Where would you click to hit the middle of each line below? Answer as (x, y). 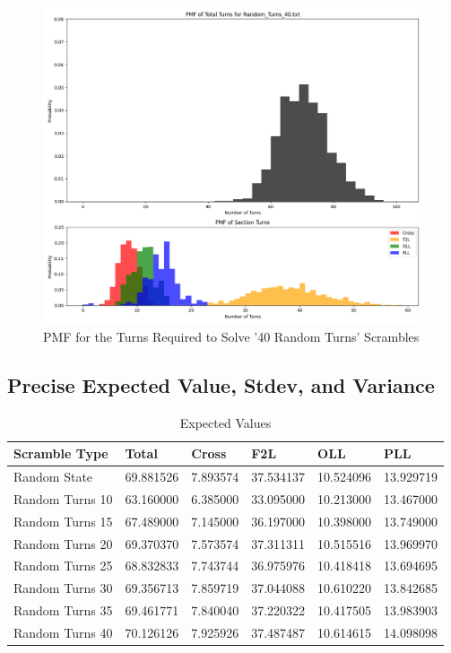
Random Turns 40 (63, 632)
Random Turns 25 (63, 566)
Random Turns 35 (63, 610)
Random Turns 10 (63, 498)
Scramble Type (61, 453)
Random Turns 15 (63, 521)
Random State (53, 477)
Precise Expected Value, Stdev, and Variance (221, 384)
